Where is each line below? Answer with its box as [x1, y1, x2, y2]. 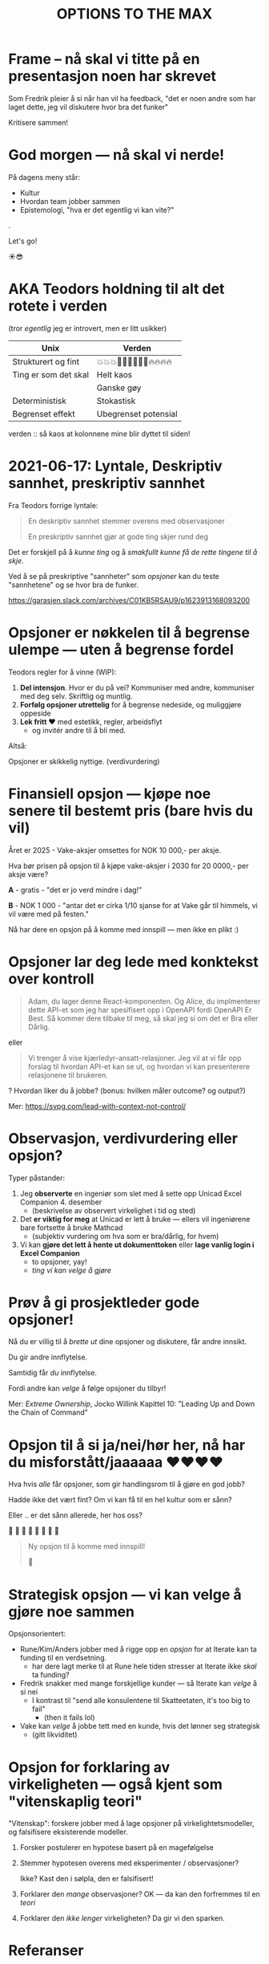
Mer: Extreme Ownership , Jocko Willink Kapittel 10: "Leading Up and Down [8, 1399, 255, 1409]
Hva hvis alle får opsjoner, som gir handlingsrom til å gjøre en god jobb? [8, 1479, 246, 1489]
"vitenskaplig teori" [8, 1792, 143, 1811]
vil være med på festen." [8, 909, 90, 919]
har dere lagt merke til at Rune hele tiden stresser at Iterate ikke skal [31, 1661, 257, 1671]
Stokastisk [96, 395, 136, 406]
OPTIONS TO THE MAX [56, 5, 213, 23]
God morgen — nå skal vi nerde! [8, 146, 225, 165]
